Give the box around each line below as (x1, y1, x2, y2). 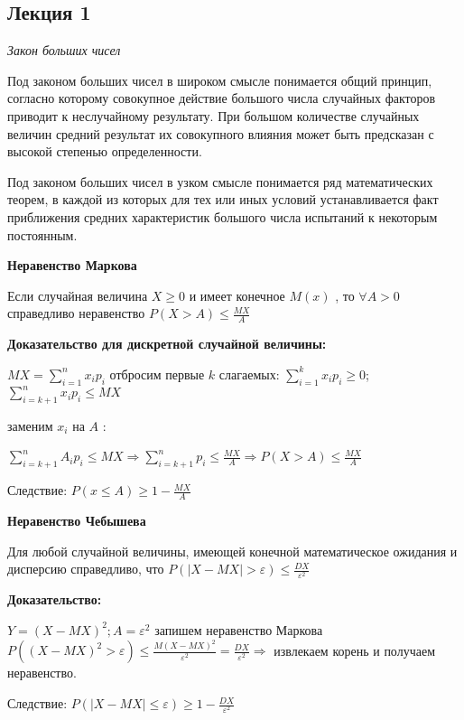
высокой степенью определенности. (7, 142, 202, 161)
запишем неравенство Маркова (154, 620, 323, 639)
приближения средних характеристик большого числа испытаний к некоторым (7, 207, 438, 226)
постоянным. (7, 225, 78, 244)
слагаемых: (218, 364, 280, 383)
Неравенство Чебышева (7, 511, 146, 530)
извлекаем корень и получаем (274, 641, 436, 659)
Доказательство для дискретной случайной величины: (7, 334, 327, 353)
